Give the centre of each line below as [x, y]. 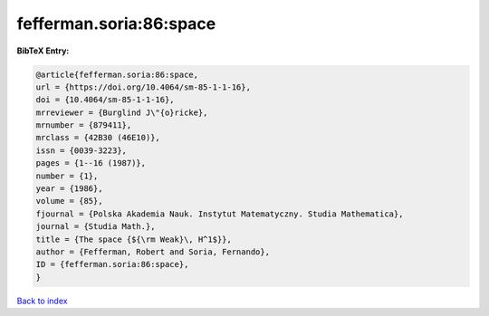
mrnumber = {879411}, [84, 125]
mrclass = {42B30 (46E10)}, [98, 138]
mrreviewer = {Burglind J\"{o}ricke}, [122, 112]
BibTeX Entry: [43, 51]
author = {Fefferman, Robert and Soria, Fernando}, [153, 252]
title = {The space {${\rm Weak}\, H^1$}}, [134, 239]
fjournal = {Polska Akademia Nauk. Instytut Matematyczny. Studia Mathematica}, [220, 214]
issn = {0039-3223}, [81, 150]
